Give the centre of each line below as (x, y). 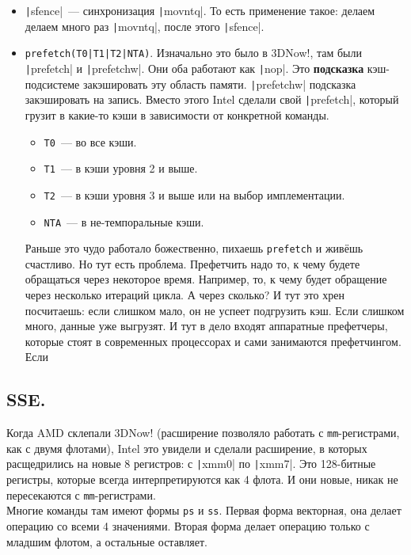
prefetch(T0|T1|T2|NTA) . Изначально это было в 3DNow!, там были (193, 53)
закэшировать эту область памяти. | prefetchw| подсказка (219, 84)
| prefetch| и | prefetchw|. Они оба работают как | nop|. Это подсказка (194, 68)
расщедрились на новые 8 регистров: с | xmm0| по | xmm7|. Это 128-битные (191, 464)
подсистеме (52, 84)
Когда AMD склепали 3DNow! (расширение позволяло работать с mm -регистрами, (203, 433)
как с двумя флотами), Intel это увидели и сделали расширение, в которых (187, 448)
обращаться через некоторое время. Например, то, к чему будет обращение (206, 279)
